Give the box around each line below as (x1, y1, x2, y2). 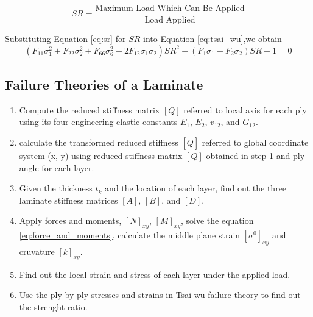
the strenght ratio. (19, 301, 88, 313)
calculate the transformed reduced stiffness (19, 136, 178, 149)
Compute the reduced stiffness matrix (19, 103, 160, 116)
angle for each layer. (19, 161, 94, 174)
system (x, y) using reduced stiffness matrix (19, 149, 183, 162)
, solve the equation (181, 214, 254, 227)
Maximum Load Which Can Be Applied (95, 4, 245, 13)
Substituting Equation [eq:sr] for (5, 32, 126, 45)
